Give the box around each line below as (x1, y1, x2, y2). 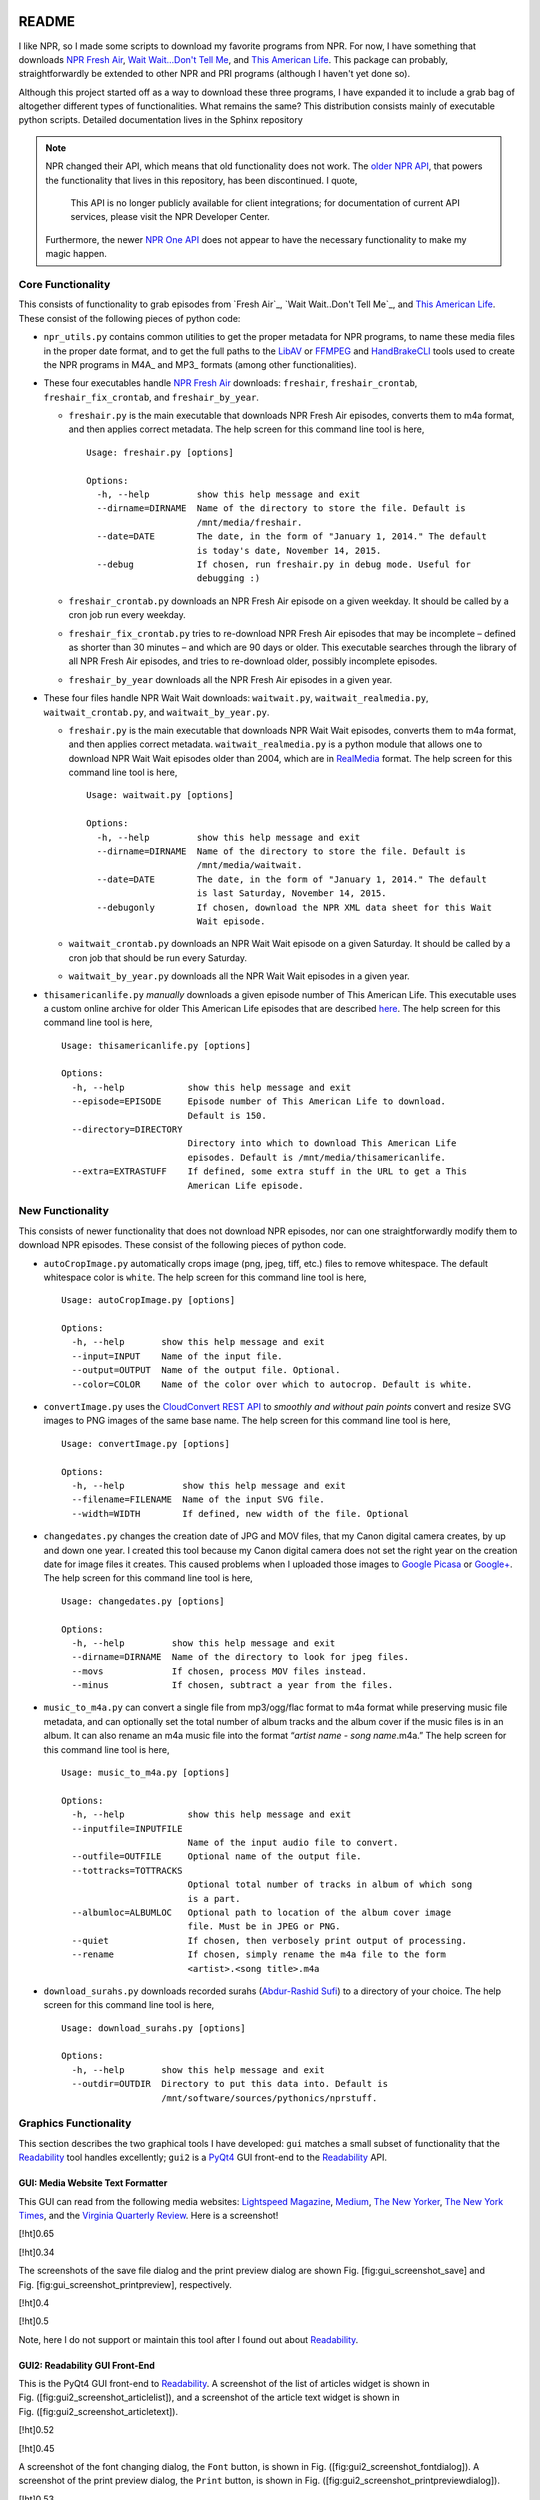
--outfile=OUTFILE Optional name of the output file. (71, 1851, 362, 1862)
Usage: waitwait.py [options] (86, 790, 235, 801)
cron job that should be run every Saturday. (68, 951, 248, 964)
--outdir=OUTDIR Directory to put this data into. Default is (71, 2078, 389, 2090)
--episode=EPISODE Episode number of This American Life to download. (71, 1096, 447, 1107)
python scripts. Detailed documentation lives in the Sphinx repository (18, 114, 304, 126)
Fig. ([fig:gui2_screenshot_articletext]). (18, 2405, 179, 2417)
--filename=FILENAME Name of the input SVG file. (71, 1494, 325, 1505)
